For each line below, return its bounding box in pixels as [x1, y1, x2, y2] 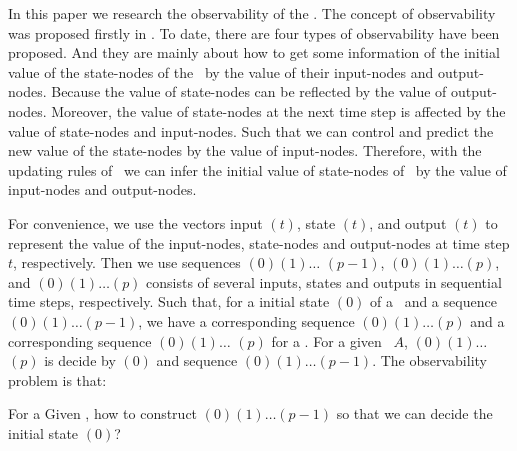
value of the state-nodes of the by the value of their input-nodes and [8, 61, 434, 82]
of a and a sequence [370, 291, 497, 312]
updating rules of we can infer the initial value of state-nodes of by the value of [8, 159, 507, 180]
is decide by [44, 350, 116, 371]
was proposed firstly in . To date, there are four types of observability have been [8, 22, 500, 43]
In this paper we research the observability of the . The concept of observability [8, 3, 496, 23]
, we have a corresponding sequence [138, 310, 355, 331]
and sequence [156, 350, 238, 371]
